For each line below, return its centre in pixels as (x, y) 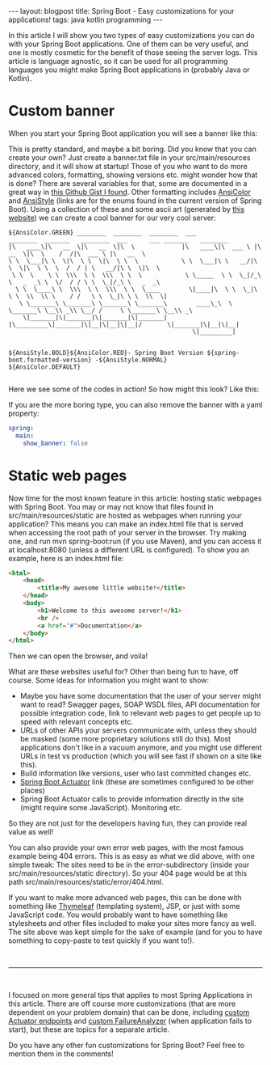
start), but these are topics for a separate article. (89, 1029)
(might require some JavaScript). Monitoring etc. (101, 808)
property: (24, 413)
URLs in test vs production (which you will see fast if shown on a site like (141, 756)
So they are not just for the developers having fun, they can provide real (128, 823)
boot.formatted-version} (50, 360)
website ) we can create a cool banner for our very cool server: (112, 218)
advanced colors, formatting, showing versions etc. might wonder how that (133, 175)
